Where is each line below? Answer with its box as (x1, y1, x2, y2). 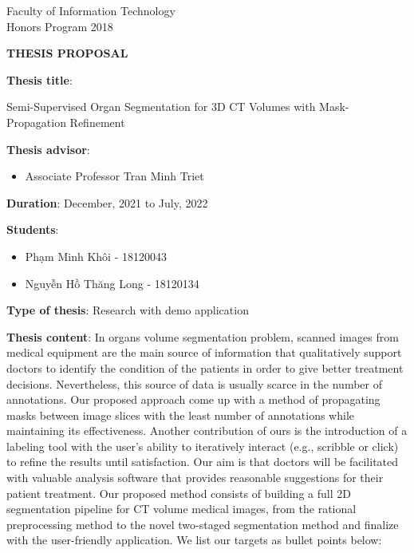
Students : (6, 221, 59, 238)
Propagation (6, 113, 66, 130)
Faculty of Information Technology (6, 2, 175, 18)
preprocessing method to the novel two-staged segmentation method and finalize (6, 515, 399, 532)
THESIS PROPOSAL (6, 45, 128, 61)
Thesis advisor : (6, 140, 90, 157)
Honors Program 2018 (6, 18, 113, 34)
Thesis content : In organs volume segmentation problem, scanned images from (6, 328, 399, 345)
